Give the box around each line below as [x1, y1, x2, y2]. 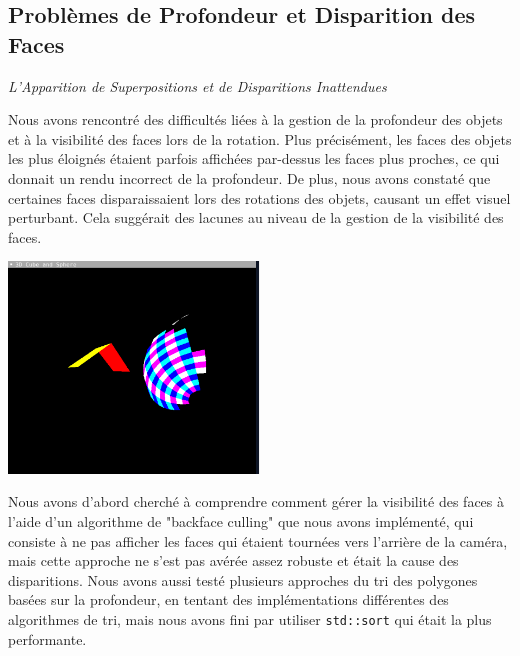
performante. [8, 628, 87, 649]
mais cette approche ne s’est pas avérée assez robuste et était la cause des [8, 550, 459, 571]
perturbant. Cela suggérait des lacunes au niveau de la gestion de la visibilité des [8, 207, 504, 228]
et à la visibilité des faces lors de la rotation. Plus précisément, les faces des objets [8, 128, 512, 149]
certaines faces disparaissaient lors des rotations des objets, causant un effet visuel [8, 187, 511, 208]
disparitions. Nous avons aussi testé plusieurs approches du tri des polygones [8, 569, 478, 590]
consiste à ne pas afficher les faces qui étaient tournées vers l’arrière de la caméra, [8, 530, 508, 551]
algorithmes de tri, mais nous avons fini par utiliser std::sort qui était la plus [8, 608, 492, 629]
